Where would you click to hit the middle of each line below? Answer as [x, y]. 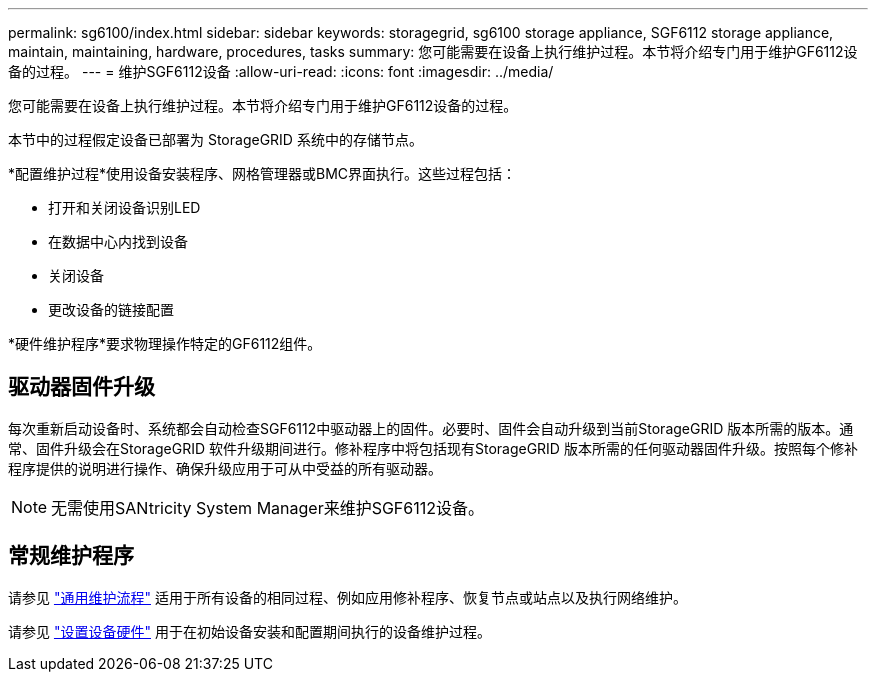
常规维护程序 [71, 556]
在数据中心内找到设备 [118, 241]
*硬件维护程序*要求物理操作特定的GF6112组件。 [165, 343]
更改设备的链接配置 [111, 309]
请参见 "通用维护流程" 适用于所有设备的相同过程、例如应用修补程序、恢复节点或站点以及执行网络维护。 [347, 597]
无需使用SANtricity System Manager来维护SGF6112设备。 [268, 507]
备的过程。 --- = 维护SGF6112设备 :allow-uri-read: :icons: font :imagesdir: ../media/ [281, 71]
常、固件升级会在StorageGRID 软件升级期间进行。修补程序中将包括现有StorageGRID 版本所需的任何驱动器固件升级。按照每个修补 [433, 448]
